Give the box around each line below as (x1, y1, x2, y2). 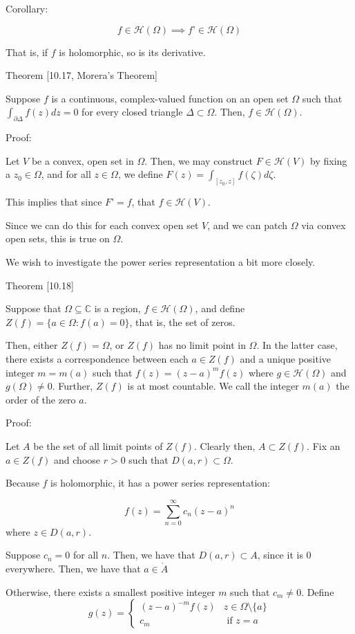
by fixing (310, 153, 347, 167)
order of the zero (6, 392, 76, 406)
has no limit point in (158, 338, 246, 352)
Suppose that (6, 301, 61, 316)
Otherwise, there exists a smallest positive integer (6, 584, 215, 599)
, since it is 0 (257, 547, 311, 562)
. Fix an (307, 438, 340, 453)
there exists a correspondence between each (6, 351, 189, 365)
